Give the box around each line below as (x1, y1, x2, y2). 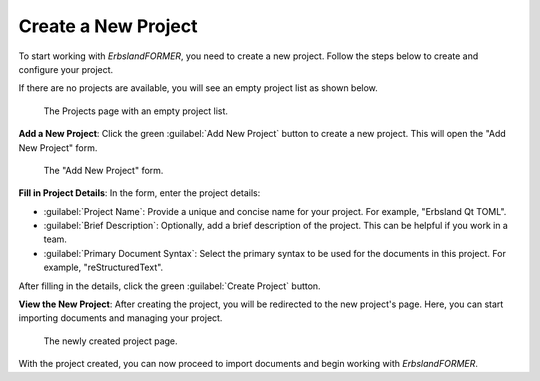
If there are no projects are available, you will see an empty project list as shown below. (18, 82, 379, 94)
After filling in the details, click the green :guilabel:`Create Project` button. (18, 280, 321, 292)
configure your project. (18, 63, 114, 75)
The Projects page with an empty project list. (43, 105, 229, 117)
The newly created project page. (43, 335, 179, 347)
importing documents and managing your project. (18, 312, 223, 324)
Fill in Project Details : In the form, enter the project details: (18, 187, 261, 199)
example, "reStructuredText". (43, 261, 164, 274)
